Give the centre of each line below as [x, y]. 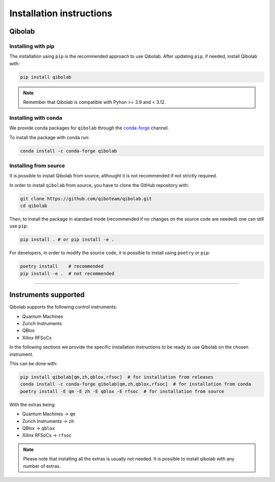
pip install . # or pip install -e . [67, 240]
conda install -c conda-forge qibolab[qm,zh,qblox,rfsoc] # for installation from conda [136, 384]
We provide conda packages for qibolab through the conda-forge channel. [89, 128]
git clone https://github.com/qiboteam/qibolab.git [86, 198]
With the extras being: [33, 405]
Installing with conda [36, 118]
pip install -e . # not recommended [67, 273]
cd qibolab [34, 206]
